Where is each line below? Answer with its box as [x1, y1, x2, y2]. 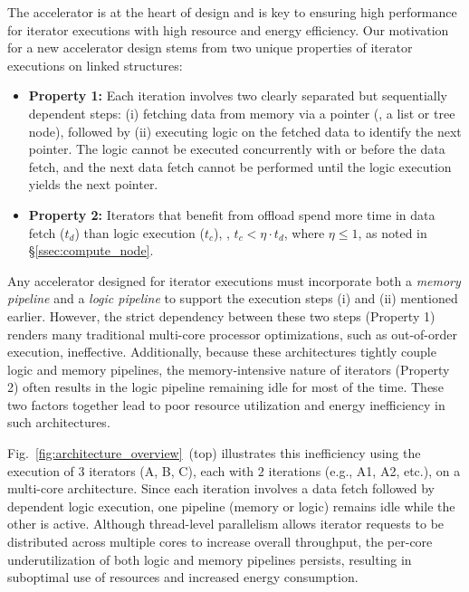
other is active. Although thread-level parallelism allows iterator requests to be [7, 514, 445, 533]
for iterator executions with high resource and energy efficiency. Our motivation [7, 20, 449, 39]
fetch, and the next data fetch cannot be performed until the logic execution [28, 157, 452, 176]
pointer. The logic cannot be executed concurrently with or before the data [28, 139, 445, 158]
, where [283, 223, 325, 242]
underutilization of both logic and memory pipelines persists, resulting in [7, 549, 412, 568]
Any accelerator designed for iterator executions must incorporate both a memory [7, 271, 461, 290]
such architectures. [7, 413, 110, 432]
